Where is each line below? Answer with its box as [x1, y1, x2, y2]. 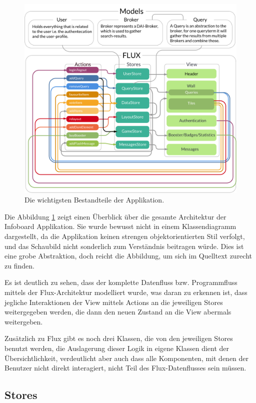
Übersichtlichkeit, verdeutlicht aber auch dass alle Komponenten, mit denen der [4, 352, 249, 363]
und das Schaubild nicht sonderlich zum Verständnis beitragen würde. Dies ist [4, 240, 244, 251]
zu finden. [4, 260, 34, 270]
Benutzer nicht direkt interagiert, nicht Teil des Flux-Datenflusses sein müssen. [4, 362, 246, 373]
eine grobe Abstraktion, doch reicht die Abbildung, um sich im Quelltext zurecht [4, 250, 252, 261]
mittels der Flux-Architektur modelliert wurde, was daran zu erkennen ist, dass [4, 286, 247, 297]
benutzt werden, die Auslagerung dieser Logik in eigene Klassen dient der [4, 342, 229, 353]
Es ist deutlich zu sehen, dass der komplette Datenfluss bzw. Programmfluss [4, 277, 237, 287]
